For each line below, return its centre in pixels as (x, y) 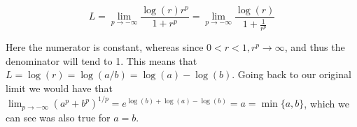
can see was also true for (58, 117)
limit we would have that (59, 88)
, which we (327, 103)
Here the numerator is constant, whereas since (105, 47)
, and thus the (315, 47)
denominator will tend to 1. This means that (101, 60)
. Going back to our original (292, 74)
